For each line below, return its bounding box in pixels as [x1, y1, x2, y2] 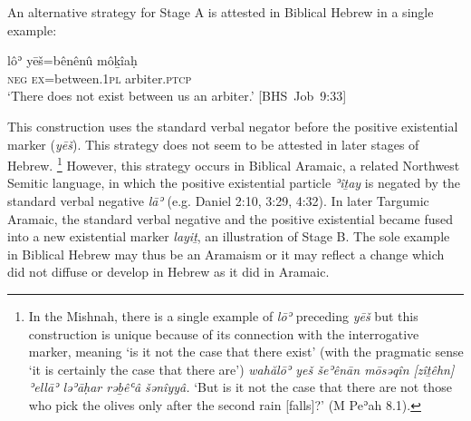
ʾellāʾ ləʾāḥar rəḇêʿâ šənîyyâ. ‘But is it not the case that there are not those [28, 377, 452, 397]
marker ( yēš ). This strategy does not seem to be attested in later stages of [7, 134, 419, 153]
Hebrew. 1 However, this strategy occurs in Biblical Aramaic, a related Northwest [7, 153, 460, 174]
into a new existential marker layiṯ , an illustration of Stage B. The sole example [7, 227, 450, 246]
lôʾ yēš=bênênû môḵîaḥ [7, 51, 138, 70]
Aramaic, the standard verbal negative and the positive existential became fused [7, 209, 453, 228]
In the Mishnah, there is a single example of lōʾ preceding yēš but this [28, 306, 418, 325]
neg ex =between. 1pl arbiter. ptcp [7, 68, 192, 87]
